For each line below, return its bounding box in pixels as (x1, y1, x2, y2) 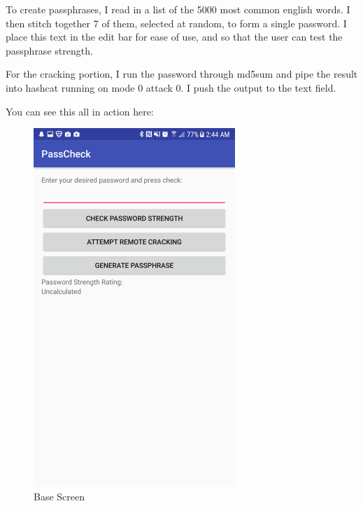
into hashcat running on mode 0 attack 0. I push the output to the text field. (6, 80, 336, 94)
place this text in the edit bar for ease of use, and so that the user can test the (6, 29, 343, 44)
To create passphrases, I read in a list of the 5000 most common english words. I (6, 2, 350, 16)
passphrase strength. (6, 43, 93, 57)
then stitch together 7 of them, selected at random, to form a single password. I (6, 15, 347, 30)
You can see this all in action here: (6, 104, 154, 118)
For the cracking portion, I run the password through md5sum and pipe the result (6, 66, 358, 81)
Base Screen (34, 489, 85, 503)
